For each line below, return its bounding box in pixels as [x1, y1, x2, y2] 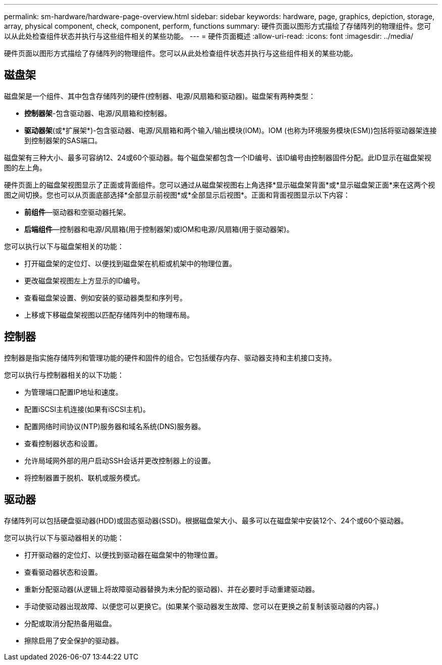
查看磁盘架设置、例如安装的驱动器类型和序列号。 [24, 293, 187, 302]
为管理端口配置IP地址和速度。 [24, 387, 123, 396]
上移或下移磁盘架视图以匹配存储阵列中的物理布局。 [24, 310, 194, 319]
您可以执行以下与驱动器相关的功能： [4, 533, 124, 542]
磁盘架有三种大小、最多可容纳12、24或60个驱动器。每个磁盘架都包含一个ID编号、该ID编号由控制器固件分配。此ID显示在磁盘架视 [4, 153, 431, 162]
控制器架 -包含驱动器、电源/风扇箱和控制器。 [24, 108, 172, 117]
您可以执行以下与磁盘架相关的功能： [4, 241, 124, 251]
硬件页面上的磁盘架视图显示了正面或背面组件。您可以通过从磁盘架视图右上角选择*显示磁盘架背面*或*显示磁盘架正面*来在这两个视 [4, 180, 435, 189]
